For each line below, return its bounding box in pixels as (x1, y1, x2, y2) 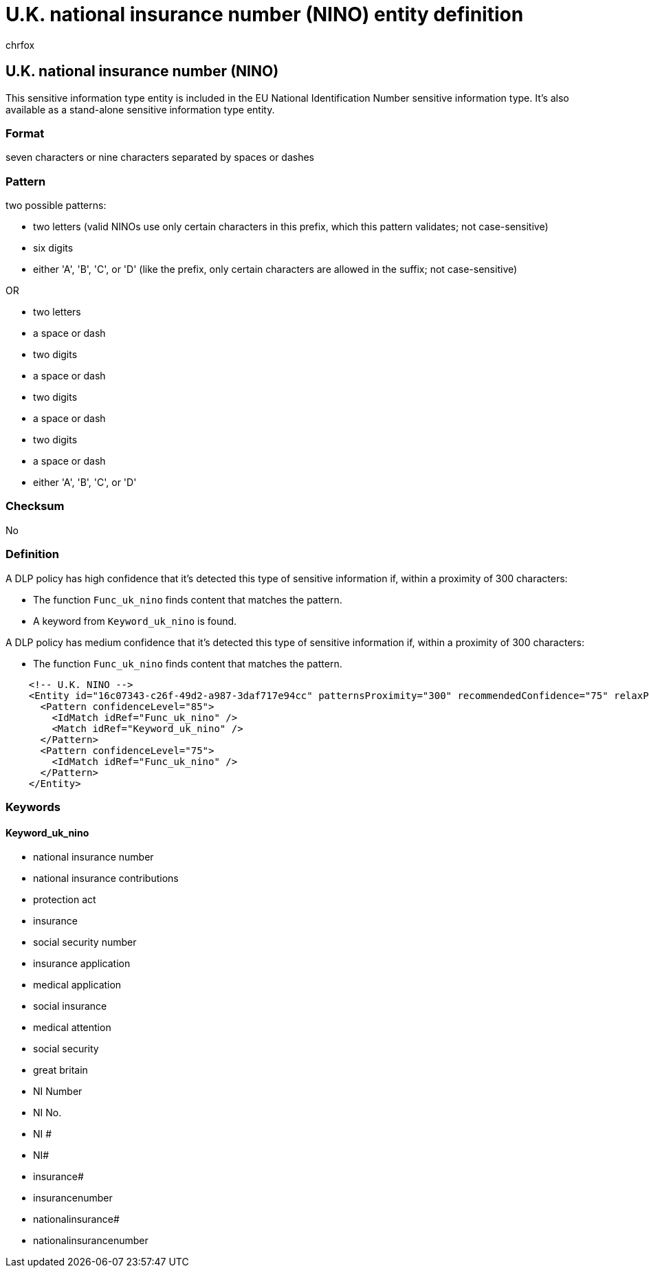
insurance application (33, 957, 131, 970)
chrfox (5, 38, 35, 51)
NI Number (33, 1085, 82, 1098)
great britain (33, 1064, 88, 1076)
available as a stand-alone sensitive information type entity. (5, 103, 275, 115)
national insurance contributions (33, 872, 179, 885)
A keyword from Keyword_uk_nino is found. (33, 615, 237, 627)
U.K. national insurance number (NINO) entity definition (5, 3, 524, 26)
